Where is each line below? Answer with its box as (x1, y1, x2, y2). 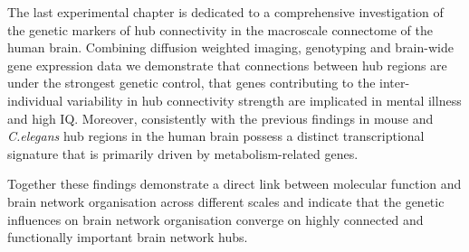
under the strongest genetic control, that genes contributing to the (7, 73, 376, 92)
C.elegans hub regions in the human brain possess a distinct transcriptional (7, 126, 425, 145)
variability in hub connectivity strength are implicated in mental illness (66, 90, 462, 109)
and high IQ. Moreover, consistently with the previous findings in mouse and (7, 108, 434, 127)
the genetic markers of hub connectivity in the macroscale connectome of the (7, 20, 433, 39)
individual (7, 90, 63, 109)
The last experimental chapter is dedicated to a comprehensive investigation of (7, 3, 444, 21)
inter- (379, 73, 410, 92)
